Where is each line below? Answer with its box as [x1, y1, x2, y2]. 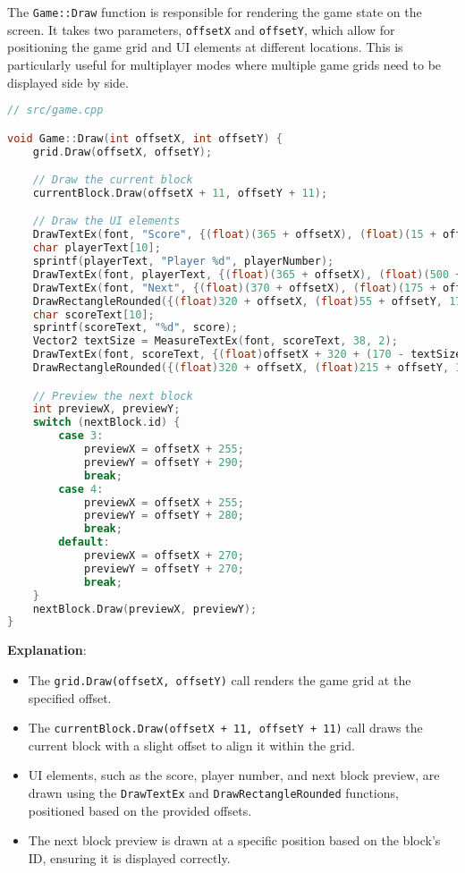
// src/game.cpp [7, 104, 104, 117]
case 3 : [58, 429, 104, 443]
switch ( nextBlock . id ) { [32, 416, 181, 429]
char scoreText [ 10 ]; [32, 308, 155, 321]
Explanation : [7, 640, 87, 659]
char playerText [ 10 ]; [32, 242, 161, 255]
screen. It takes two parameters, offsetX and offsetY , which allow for [7, 20, 395, 38]
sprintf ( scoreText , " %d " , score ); [32, 321, 238, 335]
